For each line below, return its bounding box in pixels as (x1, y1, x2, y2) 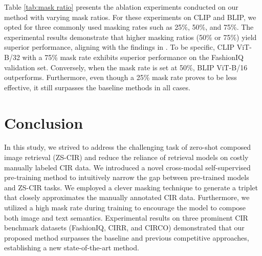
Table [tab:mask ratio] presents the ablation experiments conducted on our (4, 2, 238, 12)
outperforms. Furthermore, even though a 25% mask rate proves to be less (4, 72, 237, 83)
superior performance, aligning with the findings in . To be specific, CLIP (4, 42, 234, 52)
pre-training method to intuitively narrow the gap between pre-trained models (4, 172, 249, 183)
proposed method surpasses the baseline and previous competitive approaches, (4, 232, 249, 243)
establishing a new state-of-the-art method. (4, 242, 139, 253)
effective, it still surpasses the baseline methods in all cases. (4, 82, 190, 92)
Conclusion (4, 112, 83, 133)
